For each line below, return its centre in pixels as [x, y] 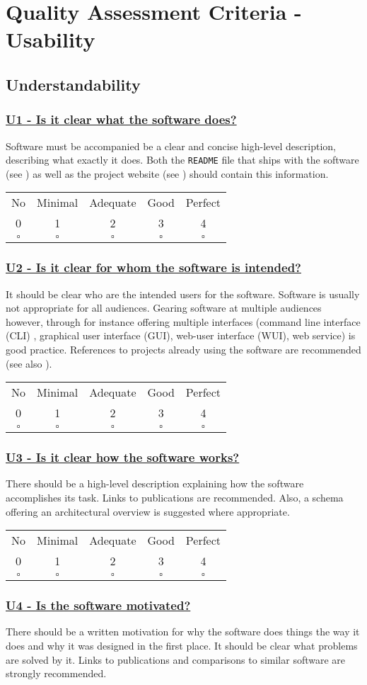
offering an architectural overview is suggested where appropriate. [148, 511]
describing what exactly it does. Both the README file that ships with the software [182, 160]
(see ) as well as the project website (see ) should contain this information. [167, 173]
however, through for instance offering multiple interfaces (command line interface [183, 321]
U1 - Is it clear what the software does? [121, 119]
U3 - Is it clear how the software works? [123, 457]
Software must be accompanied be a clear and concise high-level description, [171, 146]
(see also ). [29, 363]
